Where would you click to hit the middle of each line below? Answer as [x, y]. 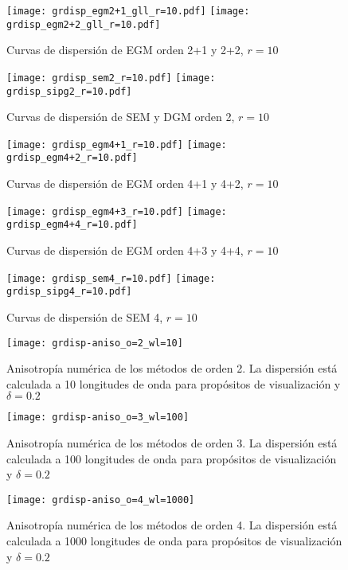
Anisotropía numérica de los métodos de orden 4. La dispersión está [172, 525]
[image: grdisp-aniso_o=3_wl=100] [98, 418]
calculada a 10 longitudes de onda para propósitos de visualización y [174, 383]
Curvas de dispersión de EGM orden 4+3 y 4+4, [125, 250]
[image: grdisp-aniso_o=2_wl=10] [95, 343]
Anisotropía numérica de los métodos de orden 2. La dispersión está [172, 368]
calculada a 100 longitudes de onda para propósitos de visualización [172, 458]
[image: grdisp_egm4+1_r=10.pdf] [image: [117, 144]
